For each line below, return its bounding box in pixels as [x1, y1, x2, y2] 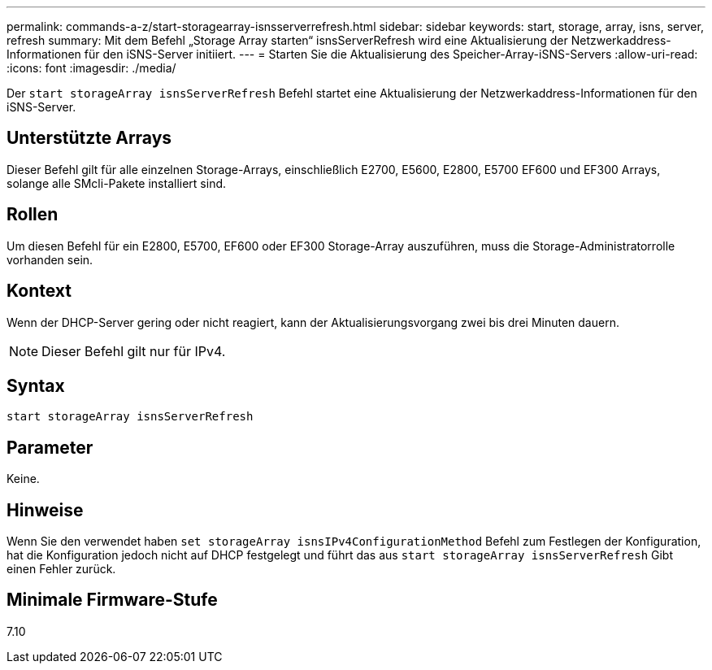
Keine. [7, 472, 40, 486]
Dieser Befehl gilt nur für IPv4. [41, 342, 226, 359]
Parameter [7, 437, 93, 458]
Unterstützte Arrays [7, 128, 172, 149]
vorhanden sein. [7, 252, 93, 267]
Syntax [7, 375, 65, 396]
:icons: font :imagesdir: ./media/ [7, 61, 176, 75]
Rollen [7, 204, 59, 225]
